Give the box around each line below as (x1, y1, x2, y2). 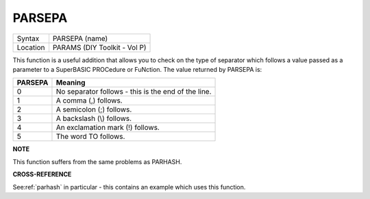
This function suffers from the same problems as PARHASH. (12, 157, 182, 165)
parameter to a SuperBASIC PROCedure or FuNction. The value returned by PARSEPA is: (12, 65, 262, 73)
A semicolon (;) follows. (56, 105, 132, 114)
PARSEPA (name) (52, 34, 108, 43)
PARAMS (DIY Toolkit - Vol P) (52, 42, 147, 52)
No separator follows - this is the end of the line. (56, 87, 212, 96)
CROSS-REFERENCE (12, 170, 72, 178)
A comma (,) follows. (56, 96, 123, 105)
